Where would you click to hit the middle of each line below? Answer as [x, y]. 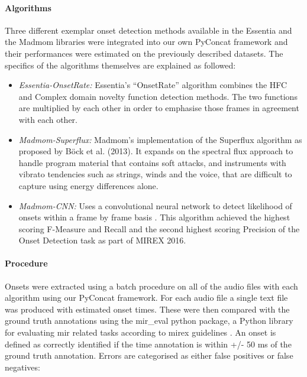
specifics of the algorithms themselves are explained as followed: [120, 65]
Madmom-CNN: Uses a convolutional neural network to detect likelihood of [155, 205]
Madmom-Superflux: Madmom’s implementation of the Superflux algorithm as [160, 139]
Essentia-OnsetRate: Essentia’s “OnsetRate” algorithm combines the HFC [153, 85]
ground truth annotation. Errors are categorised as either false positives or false [149, 355]
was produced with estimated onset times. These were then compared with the [147, 309]
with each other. [48, 119]
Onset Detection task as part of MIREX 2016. [102, 240]
